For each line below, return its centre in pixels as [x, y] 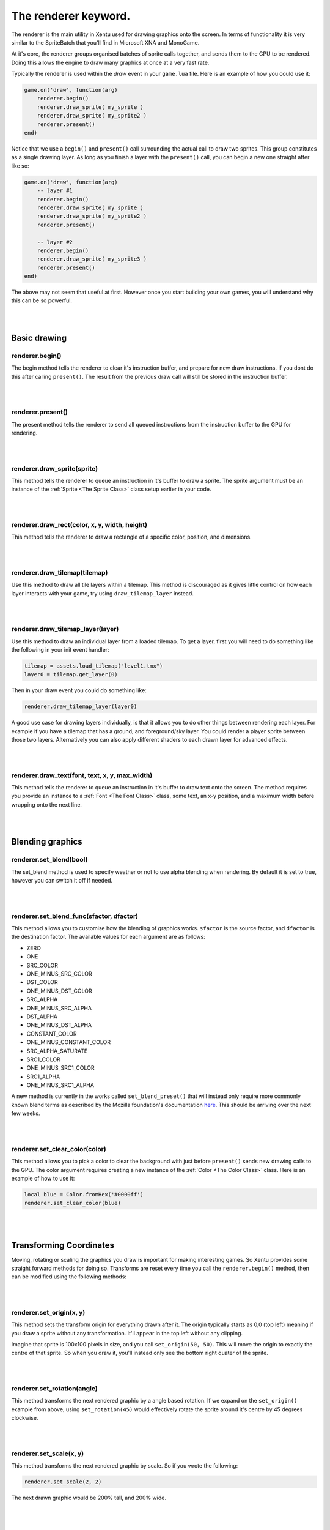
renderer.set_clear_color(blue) [73, 1203]
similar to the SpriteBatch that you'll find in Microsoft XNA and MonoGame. [105, 42]
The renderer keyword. [71, 16]
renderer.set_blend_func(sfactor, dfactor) [75, 916]
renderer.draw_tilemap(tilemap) [60, 572]
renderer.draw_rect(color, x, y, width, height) [79, 524]
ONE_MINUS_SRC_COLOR [59, 974]
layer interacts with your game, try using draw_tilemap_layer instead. [102, 593]
